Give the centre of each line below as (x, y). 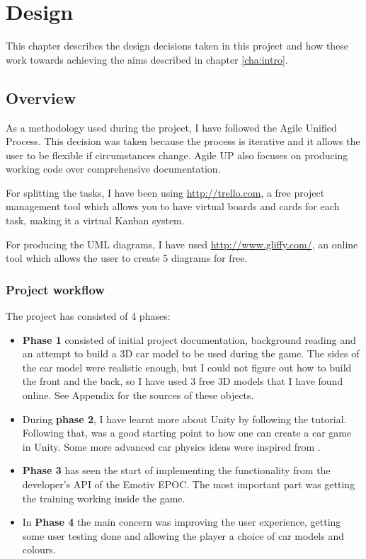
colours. (39, 549)
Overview (41, 97)
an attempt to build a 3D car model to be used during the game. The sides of (191, 353)
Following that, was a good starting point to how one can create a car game (187, 433)
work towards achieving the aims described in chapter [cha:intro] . (147, 59)
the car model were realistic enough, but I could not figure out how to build (187, 367)
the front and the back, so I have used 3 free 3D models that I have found (183, 381)
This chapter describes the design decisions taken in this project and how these (177, 46)
